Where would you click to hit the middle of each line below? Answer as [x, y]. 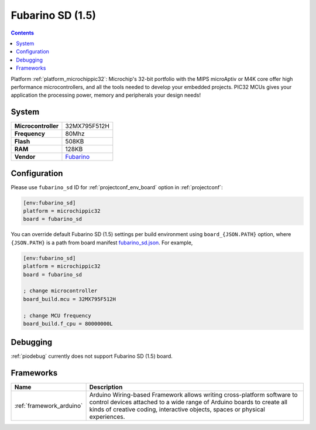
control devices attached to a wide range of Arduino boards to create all [188, 402]
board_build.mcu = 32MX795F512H [70, 299]
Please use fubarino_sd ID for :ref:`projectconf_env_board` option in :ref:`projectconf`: [117, 187]
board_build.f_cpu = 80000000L [68, 323]
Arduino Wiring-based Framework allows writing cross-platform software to [193, 395]
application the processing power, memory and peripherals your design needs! [106, 95]
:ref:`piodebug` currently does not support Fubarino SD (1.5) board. [92, 356]
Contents [23, 33]
